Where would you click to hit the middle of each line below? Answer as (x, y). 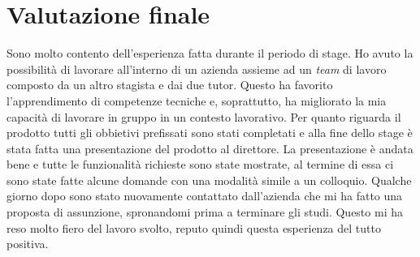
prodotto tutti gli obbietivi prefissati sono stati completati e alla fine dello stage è (210, 133)
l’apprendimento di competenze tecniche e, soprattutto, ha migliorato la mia (197, 100)
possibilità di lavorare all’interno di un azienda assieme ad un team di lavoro (197, 69)
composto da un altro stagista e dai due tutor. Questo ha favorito (170, 85)
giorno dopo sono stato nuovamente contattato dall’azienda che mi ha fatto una (205, 196)
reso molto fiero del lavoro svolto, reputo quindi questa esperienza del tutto (194, 227)
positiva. (28, 244)
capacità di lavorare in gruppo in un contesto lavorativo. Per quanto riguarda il (204, 116)
